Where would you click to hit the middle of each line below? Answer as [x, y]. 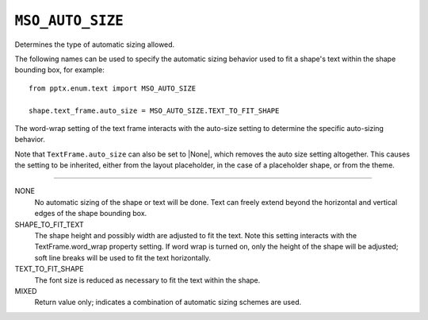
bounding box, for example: [59, 70]
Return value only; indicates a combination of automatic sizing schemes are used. [168, 303]
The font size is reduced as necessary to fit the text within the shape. [147, 280]
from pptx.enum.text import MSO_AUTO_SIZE [113, 88]
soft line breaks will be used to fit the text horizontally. [123, 257]
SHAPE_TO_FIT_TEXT [49, 224]
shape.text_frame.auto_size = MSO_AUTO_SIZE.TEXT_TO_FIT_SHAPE [154, 110]
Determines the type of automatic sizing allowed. [95, 44]
